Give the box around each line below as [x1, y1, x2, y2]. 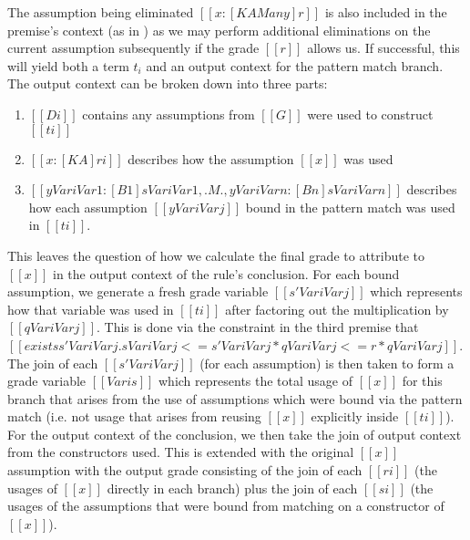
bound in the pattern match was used [245, 197, 455, 216]
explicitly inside [311, 407, 399, 426]
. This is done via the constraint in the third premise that [97, 317, 419, 337]
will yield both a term [7, 56, 129, 75]
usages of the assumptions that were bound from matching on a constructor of [7, 496, 444, 515]
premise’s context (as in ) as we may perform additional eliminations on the [7, 20, 431, 39]
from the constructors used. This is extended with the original [7, 442, 354, 462]
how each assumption [28, 197, 148, 216]
